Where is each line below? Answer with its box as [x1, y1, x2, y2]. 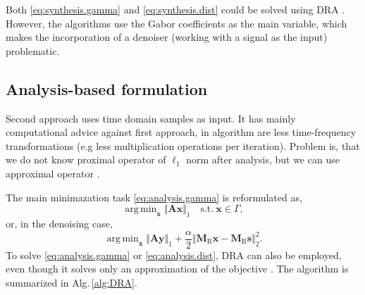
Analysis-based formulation [6, 77, 208, 99]
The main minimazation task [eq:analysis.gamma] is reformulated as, [6, 189, 302, 204]
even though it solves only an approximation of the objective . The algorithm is [6, 261, 349, 276]
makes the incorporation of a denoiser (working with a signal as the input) [6, 30, 328, 44]
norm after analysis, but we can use [186, 152, 340, 167]
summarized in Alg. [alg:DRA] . [6, 275, 137, 289]
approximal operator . [6, 165, 100, 180]
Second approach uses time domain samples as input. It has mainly [6, 111, 296, 125]
